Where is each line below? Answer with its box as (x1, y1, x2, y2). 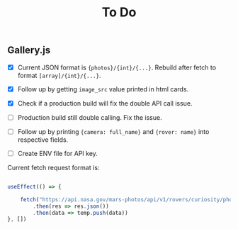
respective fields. (17, 135, 69, 144)
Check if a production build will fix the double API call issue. (17, 99, 193, 107)
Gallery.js (7, 44, 51, 57)
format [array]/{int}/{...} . (17, 71, 101, 79)
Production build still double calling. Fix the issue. (17, 113, 162, 121)
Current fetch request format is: (7, 163, 100, 172)
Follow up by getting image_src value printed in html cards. (17, 84, 189, 93)
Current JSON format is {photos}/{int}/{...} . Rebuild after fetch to (17, 63, 217, 72)
